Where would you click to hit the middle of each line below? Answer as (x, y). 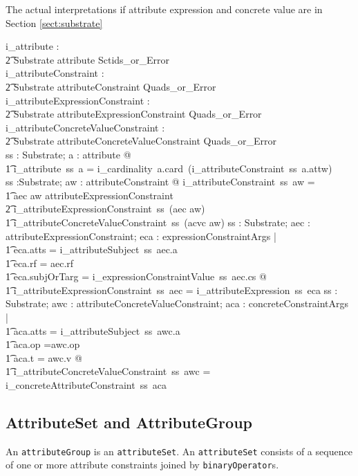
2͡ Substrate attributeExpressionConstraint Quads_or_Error (134, 114)
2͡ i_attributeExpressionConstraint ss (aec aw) (105, 209)
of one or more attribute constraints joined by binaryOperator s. (142, 465)
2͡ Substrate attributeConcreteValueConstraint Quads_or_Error (141, 141)
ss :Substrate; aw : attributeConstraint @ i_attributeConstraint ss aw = (160, 182)
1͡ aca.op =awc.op (43, 344)
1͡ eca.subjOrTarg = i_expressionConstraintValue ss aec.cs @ (136, 276)
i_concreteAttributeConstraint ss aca (86, 385)
